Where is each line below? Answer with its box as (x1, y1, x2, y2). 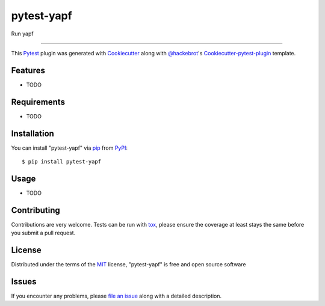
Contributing (11, 205, 60, 215)
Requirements (11, 97, 66, 107)
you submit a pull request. (11, 229, 76, 237)
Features (11, 65, 45, 75)
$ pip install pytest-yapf (22, 158, 102, 165)
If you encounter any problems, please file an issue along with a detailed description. (11, 292, 222, 300)
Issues (11, 277, 37, 287)
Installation (11, 128, 54, 138)
